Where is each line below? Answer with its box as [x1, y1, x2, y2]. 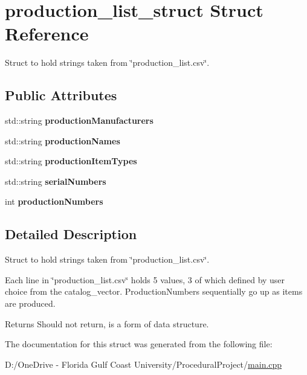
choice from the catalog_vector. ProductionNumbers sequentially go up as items [5, 285, 303, 298]
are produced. [5, 297, 56, 310]
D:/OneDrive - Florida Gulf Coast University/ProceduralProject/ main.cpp [5, 357, 282, 370]
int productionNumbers [5, 195, 103, 208]
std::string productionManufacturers [5, 114, 153, 127]
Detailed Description [5, 225, 137, 243]
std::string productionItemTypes [5, 155, 137, 167]
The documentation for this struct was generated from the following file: [5, 338, 273, 350]
